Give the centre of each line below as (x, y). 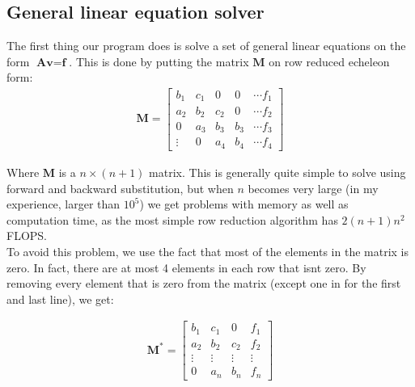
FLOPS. (27, 236)
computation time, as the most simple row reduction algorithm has (172, 219)
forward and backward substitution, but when (120, 188)
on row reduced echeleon (329, 61)
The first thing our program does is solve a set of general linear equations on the (206, 46)
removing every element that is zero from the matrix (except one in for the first (204, 283)
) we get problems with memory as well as (244, 204)
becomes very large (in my (313, 188)
